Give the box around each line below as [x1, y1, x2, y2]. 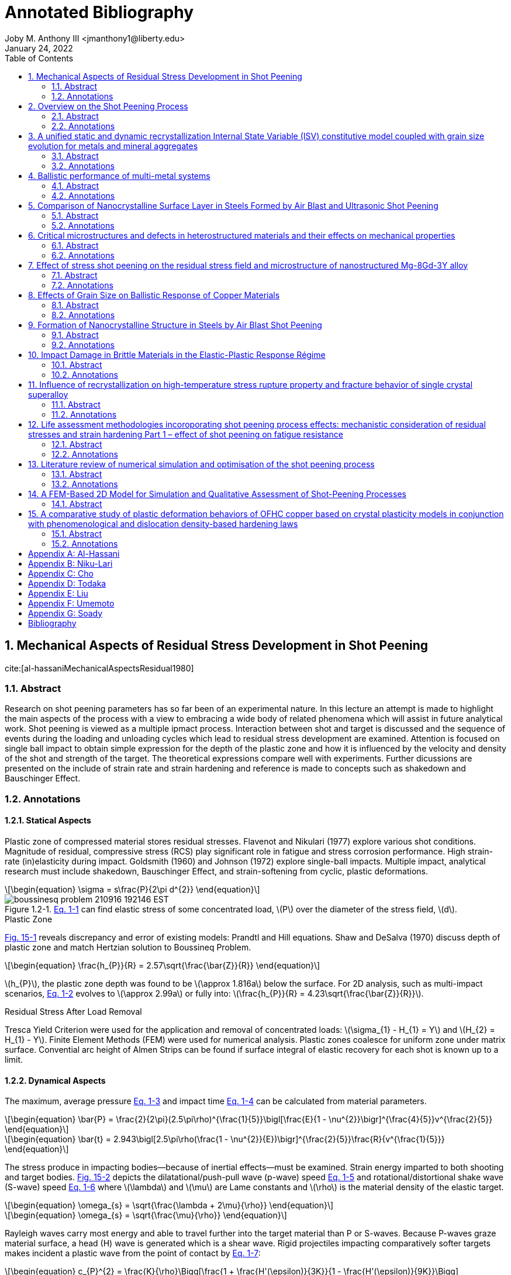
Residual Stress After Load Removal [5, 1006, 142, 1016]
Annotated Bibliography [5, 2, 194, 22]
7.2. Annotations [51, 280, 113, 290]
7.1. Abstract [51, 270, 98, 280]
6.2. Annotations [51, 250, 115, 260]
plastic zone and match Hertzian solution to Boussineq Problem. [5, 942, 251, 952]
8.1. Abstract [51, 299, 99, 310]
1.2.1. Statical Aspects [5, 815, 91, 826]
